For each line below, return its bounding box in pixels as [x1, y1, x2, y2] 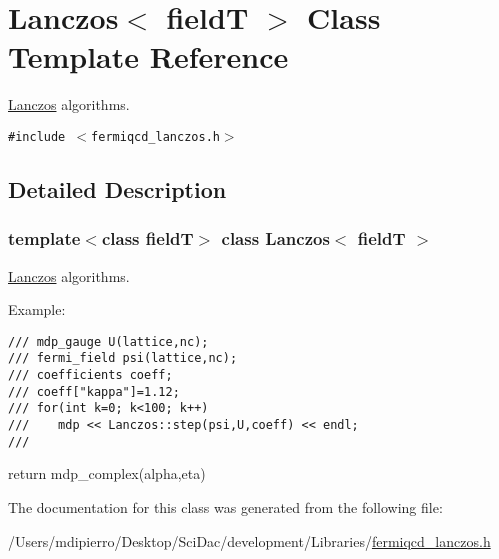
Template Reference [8, 36, 289, 77]
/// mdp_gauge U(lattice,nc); [8, 334, 209, 349]
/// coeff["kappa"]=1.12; [8, 384, 180, 399]
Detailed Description [8, 173, 227, 204]
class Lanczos [221, 226, 330, 251]
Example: [8, 299, 66, 320]
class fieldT [101, 226, 194, 251]
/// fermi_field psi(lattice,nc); [8, 351, 238, 366]
